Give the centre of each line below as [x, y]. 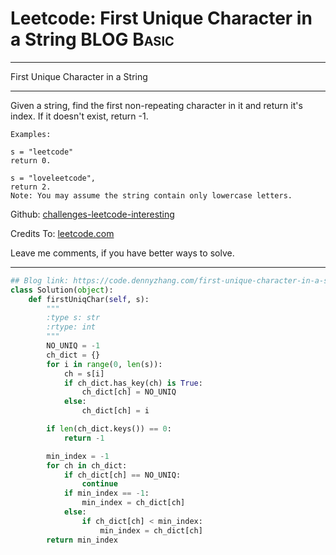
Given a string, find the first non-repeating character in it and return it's [156, 105]
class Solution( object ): [62, 290]
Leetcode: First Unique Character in [161, 18]
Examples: [31, 134]
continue [99, 484]
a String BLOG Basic [92, 39]
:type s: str [73, 318]
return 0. [31, 160]
